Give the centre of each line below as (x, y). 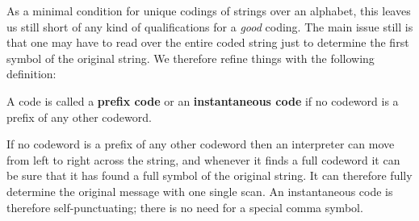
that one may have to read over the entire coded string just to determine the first (208, 42)
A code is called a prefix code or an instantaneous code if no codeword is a (203, 100)
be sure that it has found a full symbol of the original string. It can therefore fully (209, 175)
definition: (31, 74)
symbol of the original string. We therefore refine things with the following (191, 58)
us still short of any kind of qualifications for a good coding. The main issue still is (210, 26)
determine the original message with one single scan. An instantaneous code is (200, 191)
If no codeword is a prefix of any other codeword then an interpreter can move (201, 144)
